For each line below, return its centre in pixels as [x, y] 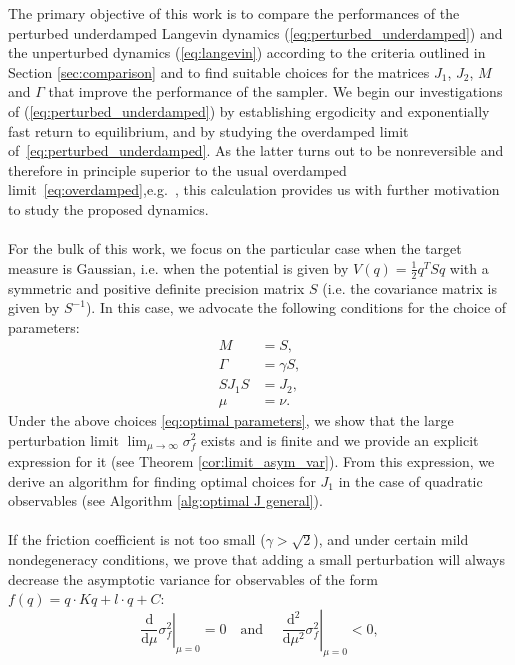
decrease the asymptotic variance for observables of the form [193, 578]
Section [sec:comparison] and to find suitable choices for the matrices [219, 71]
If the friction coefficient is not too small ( [137, 539]
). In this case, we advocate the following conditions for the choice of [296, 307]
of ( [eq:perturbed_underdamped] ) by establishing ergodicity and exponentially [249, 110]
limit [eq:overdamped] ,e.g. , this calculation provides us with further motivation [254, 189]
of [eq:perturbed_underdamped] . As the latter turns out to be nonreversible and [256, 150]
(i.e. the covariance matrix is [409, 287]
